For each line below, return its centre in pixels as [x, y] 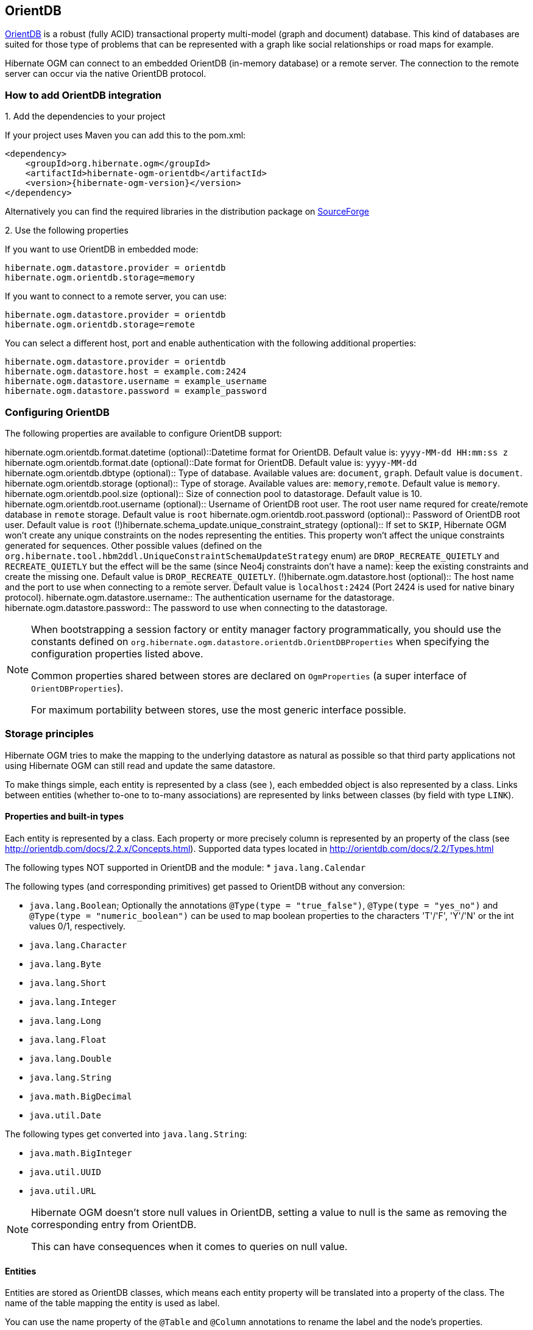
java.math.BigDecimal [81, 1096]
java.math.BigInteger [81, 1153]
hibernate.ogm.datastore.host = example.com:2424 [126, 372]
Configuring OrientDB [57, 412]
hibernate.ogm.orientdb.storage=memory [100, 278]
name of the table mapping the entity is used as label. [112, 1303]
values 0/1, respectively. [78, 926]
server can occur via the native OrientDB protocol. [106, 74]
